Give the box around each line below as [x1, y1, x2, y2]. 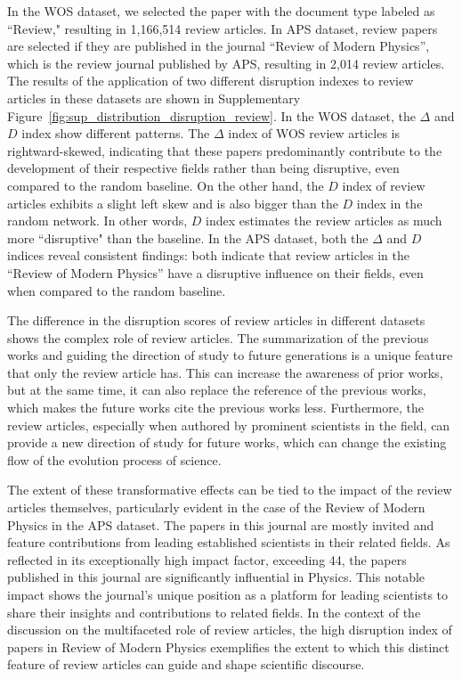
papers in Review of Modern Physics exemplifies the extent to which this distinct [7, 637, 450, 656]
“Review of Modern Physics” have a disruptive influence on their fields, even [7, 263, 424, 282]
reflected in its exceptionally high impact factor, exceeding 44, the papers [7, 550, 407, 569]
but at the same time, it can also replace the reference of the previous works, [7, 380, 426, 399]
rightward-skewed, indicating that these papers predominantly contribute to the [7, 141, 442, 160]
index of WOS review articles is [228, 124, 400, 143]
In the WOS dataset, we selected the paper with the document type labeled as [7, 2, 435, 20]
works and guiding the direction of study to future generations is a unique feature [7, 346, 453, 364]
